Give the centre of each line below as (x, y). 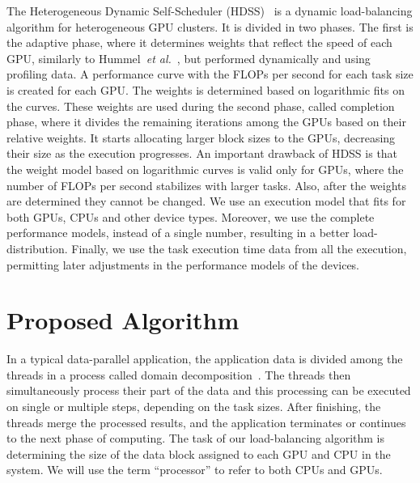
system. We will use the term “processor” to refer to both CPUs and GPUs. (195, 470)
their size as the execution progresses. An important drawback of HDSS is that (202, 153)
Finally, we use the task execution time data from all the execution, (239, 248)
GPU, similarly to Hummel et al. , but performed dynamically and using (189, 58)
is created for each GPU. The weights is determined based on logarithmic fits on (206, 89)
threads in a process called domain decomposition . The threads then (179, 374)
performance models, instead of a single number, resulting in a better (178, 233)
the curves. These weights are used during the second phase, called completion (201, 106)
